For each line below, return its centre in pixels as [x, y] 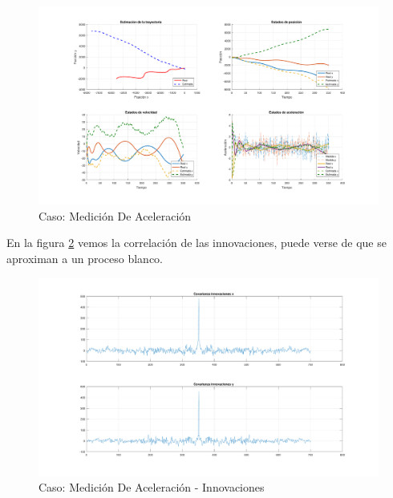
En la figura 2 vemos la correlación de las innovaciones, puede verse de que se [196, 243]
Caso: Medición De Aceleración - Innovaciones [152, 487]
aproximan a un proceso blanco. [85, 258]
